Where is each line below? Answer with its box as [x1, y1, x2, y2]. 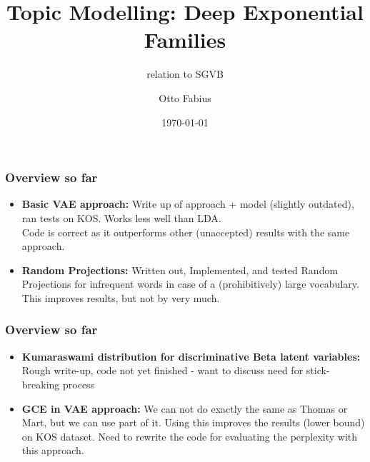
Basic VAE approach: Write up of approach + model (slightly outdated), [21, 196, 354, 211]
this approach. [21, 443, 84, 458]
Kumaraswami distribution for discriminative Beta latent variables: [21, 348, 361, 363]
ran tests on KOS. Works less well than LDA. [21, 210, 221, 225]
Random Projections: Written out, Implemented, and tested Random [21, 262, 339, 277]
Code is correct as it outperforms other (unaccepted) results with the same [21, 224, 350, 239]
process [63, 376, 95, 391]
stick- [306, 363, 330, 378]
